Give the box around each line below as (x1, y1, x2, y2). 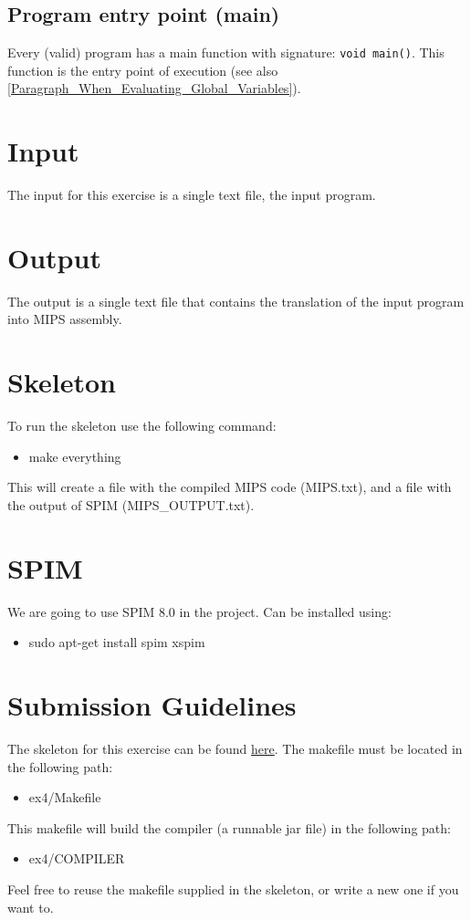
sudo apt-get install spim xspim (28, 632, 205, 652)
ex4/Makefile (28, 788, 101, 807)
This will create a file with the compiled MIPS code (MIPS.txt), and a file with (7, 477, 452, 497)
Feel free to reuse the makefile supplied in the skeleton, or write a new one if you (7, 879, 459, 898)
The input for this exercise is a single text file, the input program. (7, 185, 376, 204)
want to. (7, 897, 54, 916)
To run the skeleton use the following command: (7, 416, 277, 435)
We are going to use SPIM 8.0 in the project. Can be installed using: (7, 601, 392, 621)
